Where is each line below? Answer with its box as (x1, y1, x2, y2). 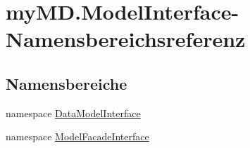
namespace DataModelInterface (6, 105, 141, 120)
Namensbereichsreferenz (6, 25, 246, 53)
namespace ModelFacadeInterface (6, 129, 149, 144)
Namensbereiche (6, 72, 127, 94)
